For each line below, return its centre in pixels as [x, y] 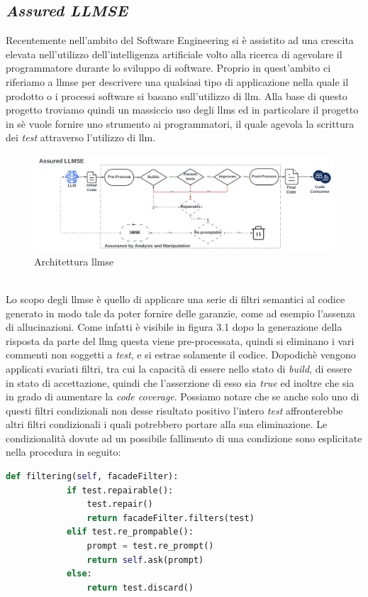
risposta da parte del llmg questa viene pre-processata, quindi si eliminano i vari [180, 340]
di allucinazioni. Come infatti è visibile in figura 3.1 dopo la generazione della [174, 327]
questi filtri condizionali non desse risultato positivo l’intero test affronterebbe [174, 410]
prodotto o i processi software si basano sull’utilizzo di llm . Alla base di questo [177, 95]
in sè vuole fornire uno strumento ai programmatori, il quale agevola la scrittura [180, 123]
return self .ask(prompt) [145, 560]
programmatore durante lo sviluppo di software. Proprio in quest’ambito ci [168, 68]
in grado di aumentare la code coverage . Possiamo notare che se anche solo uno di [183, 396]
